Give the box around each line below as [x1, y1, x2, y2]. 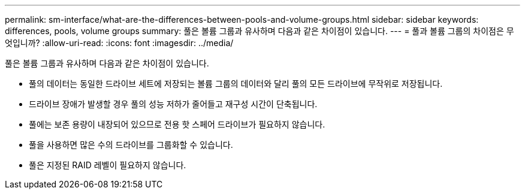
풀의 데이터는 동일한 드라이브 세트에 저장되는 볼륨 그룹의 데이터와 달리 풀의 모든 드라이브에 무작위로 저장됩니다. [29, 78, 443, 89]
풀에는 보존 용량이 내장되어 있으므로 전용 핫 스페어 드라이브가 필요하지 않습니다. [29, 119, 325, 129]
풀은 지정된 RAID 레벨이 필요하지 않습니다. [29, 160, 186, 170]
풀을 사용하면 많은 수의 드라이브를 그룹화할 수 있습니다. [29, 140, 233, 150]
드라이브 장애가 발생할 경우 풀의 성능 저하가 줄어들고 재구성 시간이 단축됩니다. [29, 99, 318, 109]
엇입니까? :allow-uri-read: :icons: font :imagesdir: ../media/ [5, 38, 234, 48]
